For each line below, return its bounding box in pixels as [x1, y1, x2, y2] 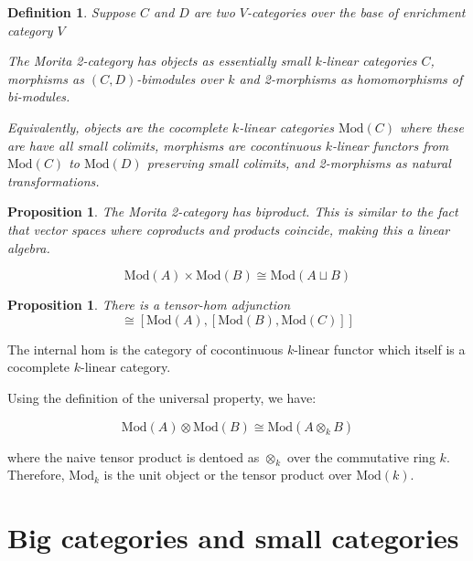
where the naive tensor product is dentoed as [7, 447, 260, 466]
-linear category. [81, 357, 171, 376]
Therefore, [7, 465, 65, 484]
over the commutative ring [287, 447, 435, 466]
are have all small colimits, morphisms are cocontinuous [7, 135, 321, 154]
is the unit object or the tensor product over [103, 465, 352, 484]
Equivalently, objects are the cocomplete [7, 117, 228, 136]
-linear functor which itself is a [294, 339, 466, 358]
